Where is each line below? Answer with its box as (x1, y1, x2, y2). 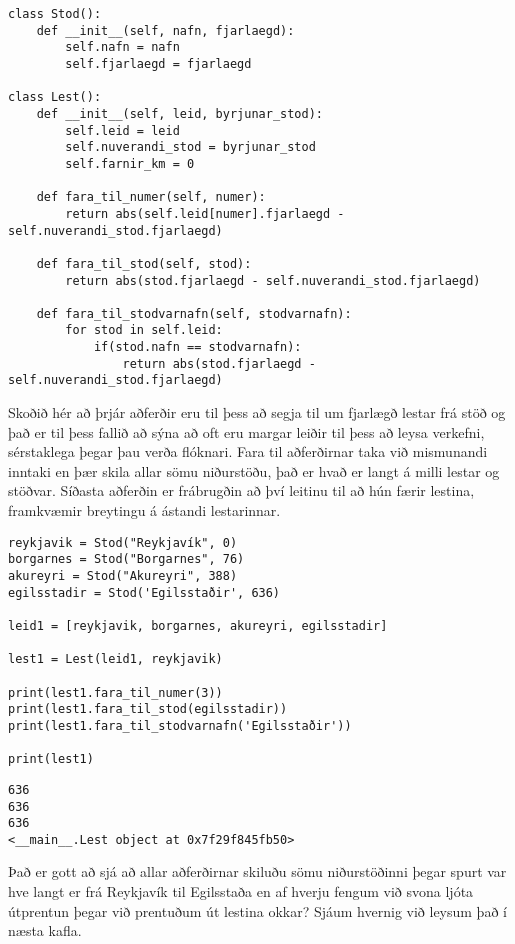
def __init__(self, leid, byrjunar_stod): (36, 106, 323, 121)
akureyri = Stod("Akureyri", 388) (8, 568, 238, 583)
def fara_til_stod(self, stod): (36, 256, 252, 271)
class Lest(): (8, 90, 102, 105)
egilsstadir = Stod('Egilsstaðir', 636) (8, 585, 281, 600)
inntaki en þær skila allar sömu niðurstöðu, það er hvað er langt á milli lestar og (8, 460, 500, 481)
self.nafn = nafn (65, 40, 180, 55)
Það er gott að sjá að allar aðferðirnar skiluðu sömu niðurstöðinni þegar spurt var (8, 861, 507, 882)
